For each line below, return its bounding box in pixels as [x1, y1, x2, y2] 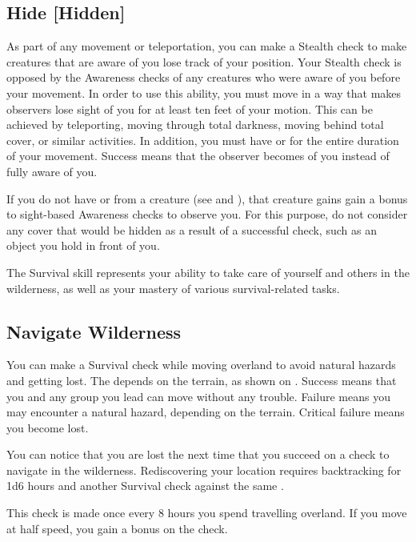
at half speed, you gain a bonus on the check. [6, 520, 228, 536]
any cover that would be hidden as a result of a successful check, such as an [6, 221, 377, 238]
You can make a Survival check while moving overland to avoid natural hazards [6, 356, 396, 373]
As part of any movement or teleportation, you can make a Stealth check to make [6, 38, 407, 54]
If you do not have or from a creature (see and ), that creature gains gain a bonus [6, 190, 408, 207]
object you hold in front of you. [6, 237, 160, 254]
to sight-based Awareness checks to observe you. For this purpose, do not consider [6, 206, 408, 223]
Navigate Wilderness [6, 319, 182, 343]
